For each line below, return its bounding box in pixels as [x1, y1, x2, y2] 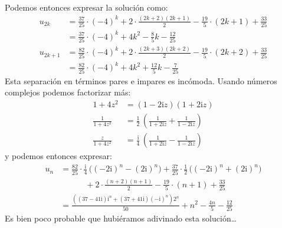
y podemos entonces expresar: [5, 150, 112, 162]
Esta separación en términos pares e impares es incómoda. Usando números [5, 74, 277, 87]
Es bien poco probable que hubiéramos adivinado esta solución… [5, 212, 237, 224]
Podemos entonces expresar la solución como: [5, 1, 168, 13]
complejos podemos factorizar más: [5, 86, 131, 98]
